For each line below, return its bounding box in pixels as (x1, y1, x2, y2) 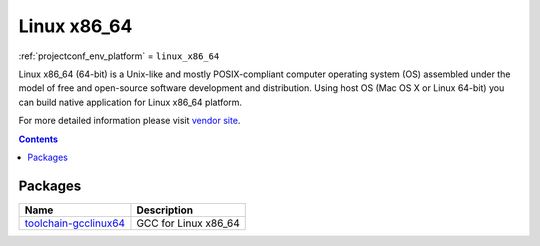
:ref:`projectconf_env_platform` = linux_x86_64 (18, 50, 220, 62)
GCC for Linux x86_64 (136, 216, 240, 230)
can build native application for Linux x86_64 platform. (18, 96, 243, 108)
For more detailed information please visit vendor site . (18, 115, 241, 127)
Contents (18, 133, 59, 145)
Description (136, 203, 194, 217)
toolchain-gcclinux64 (24, 216, 125, 230)
